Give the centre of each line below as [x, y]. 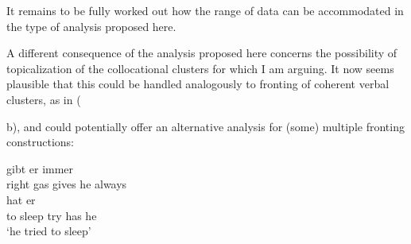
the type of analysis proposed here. [91, 26]
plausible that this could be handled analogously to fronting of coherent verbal [198, 84]
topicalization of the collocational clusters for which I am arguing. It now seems [200, 68]
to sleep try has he [52, 215]
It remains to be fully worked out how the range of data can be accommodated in [205, 10]
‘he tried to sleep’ [49, 231]
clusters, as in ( [44, 99]
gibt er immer [40, 168]
